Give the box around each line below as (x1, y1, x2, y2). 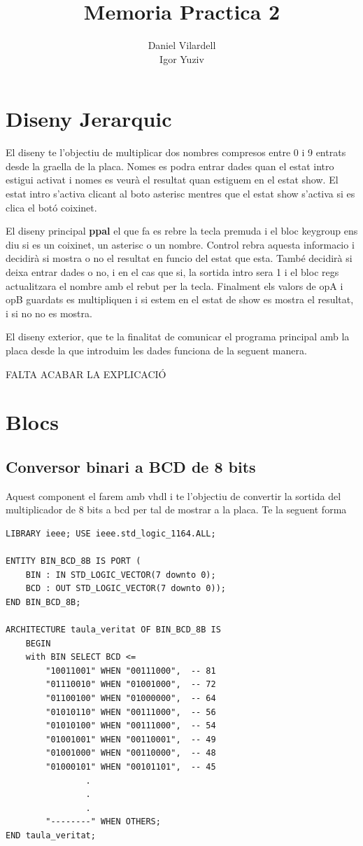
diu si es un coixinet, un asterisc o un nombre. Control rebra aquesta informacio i (6, 237, 355, 251)
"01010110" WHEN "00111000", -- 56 (45, 707, 216, 717)
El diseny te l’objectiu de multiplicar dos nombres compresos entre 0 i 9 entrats (6, 145, 346, 160)
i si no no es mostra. (6, 305, 92, 320)
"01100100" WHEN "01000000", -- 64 (45, 693, 216, 704)
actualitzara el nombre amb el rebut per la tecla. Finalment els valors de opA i (6, 278, 343, 293)
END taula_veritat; (6, 830, 96, 840)
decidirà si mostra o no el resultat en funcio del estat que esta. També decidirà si (6, 251, 353, 265)
